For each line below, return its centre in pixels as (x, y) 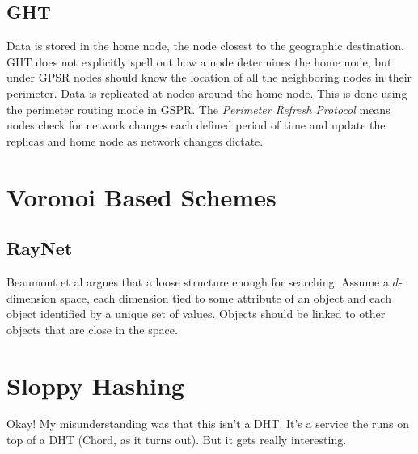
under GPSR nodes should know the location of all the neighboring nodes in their (209, 77)
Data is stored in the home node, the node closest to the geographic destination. (205, 46)
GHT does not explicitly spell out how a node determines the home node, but (199, 61)
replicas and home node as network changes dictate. (135, 140)
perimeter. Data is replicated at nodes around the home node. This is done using (207, 93)
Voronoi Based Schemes (141, 196)
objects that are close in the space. (92, 329)
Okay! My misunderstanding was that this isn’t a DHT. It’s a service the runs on (208, 424)
